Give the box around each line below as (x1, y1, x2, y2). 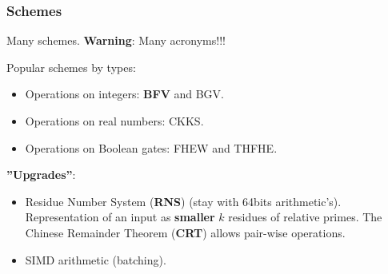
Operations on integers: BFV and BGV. (25, 85, 224, 102)
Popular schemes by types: (6, 58, 136, 75)
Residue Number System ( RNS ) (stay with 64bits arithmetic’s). (25, 193, 342, 209)
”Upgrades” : (6, 166, 76, 183)
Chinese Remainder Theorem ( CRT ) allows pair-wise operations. (25, 224, 346, 240)
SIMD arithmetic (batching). (25, 251, 166, 268)
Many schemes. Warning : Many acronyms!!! (6, 32, 226, 49)
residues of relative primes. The (228, 208, 382, 225)
